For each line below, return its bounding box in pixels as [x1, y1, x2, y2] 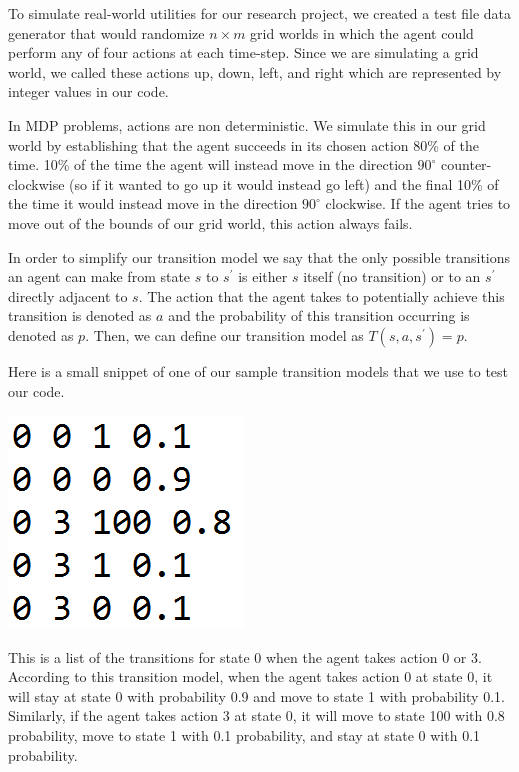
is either [238, 266, 288, 287]
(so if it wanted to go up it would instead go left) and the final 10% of [69, 173, 499, 194]
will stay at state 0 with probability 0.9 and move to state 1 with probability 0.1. [8, 685, 505, 706]
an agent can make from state [8, 266, 191, 287]
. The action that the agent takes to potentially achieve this [138, 285, 505, 306]
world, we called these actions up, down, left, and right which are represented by [8, 61, 502, 82]
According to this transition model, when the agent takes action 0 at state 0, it [8, 666, 493, 687]
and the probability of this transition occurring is [168, 305, 470, 326]
